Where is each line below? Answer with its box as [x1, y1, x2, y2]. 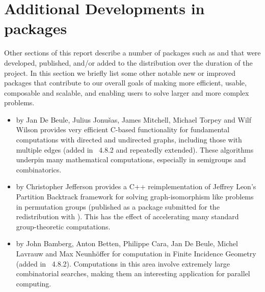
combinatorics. [16, 164, 62, 174]
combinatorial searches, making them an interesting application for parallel [16, 268, 250, 279]
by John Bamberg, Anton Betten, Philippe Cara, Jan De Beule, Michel [16, 238, 238, 249]
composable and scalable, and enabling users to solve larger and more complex [4, 87, 249, 98]
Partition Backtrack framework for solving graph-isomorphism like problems [16, 191, 254, 202]
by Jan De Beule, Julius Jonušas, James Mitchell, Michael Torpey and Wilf [16, 114, 251, 125]
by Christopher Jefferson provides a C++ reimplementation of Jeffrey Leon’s [16, 181, 256, 192]
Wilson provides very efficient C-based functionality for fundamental [16, 124, 230, 135]
